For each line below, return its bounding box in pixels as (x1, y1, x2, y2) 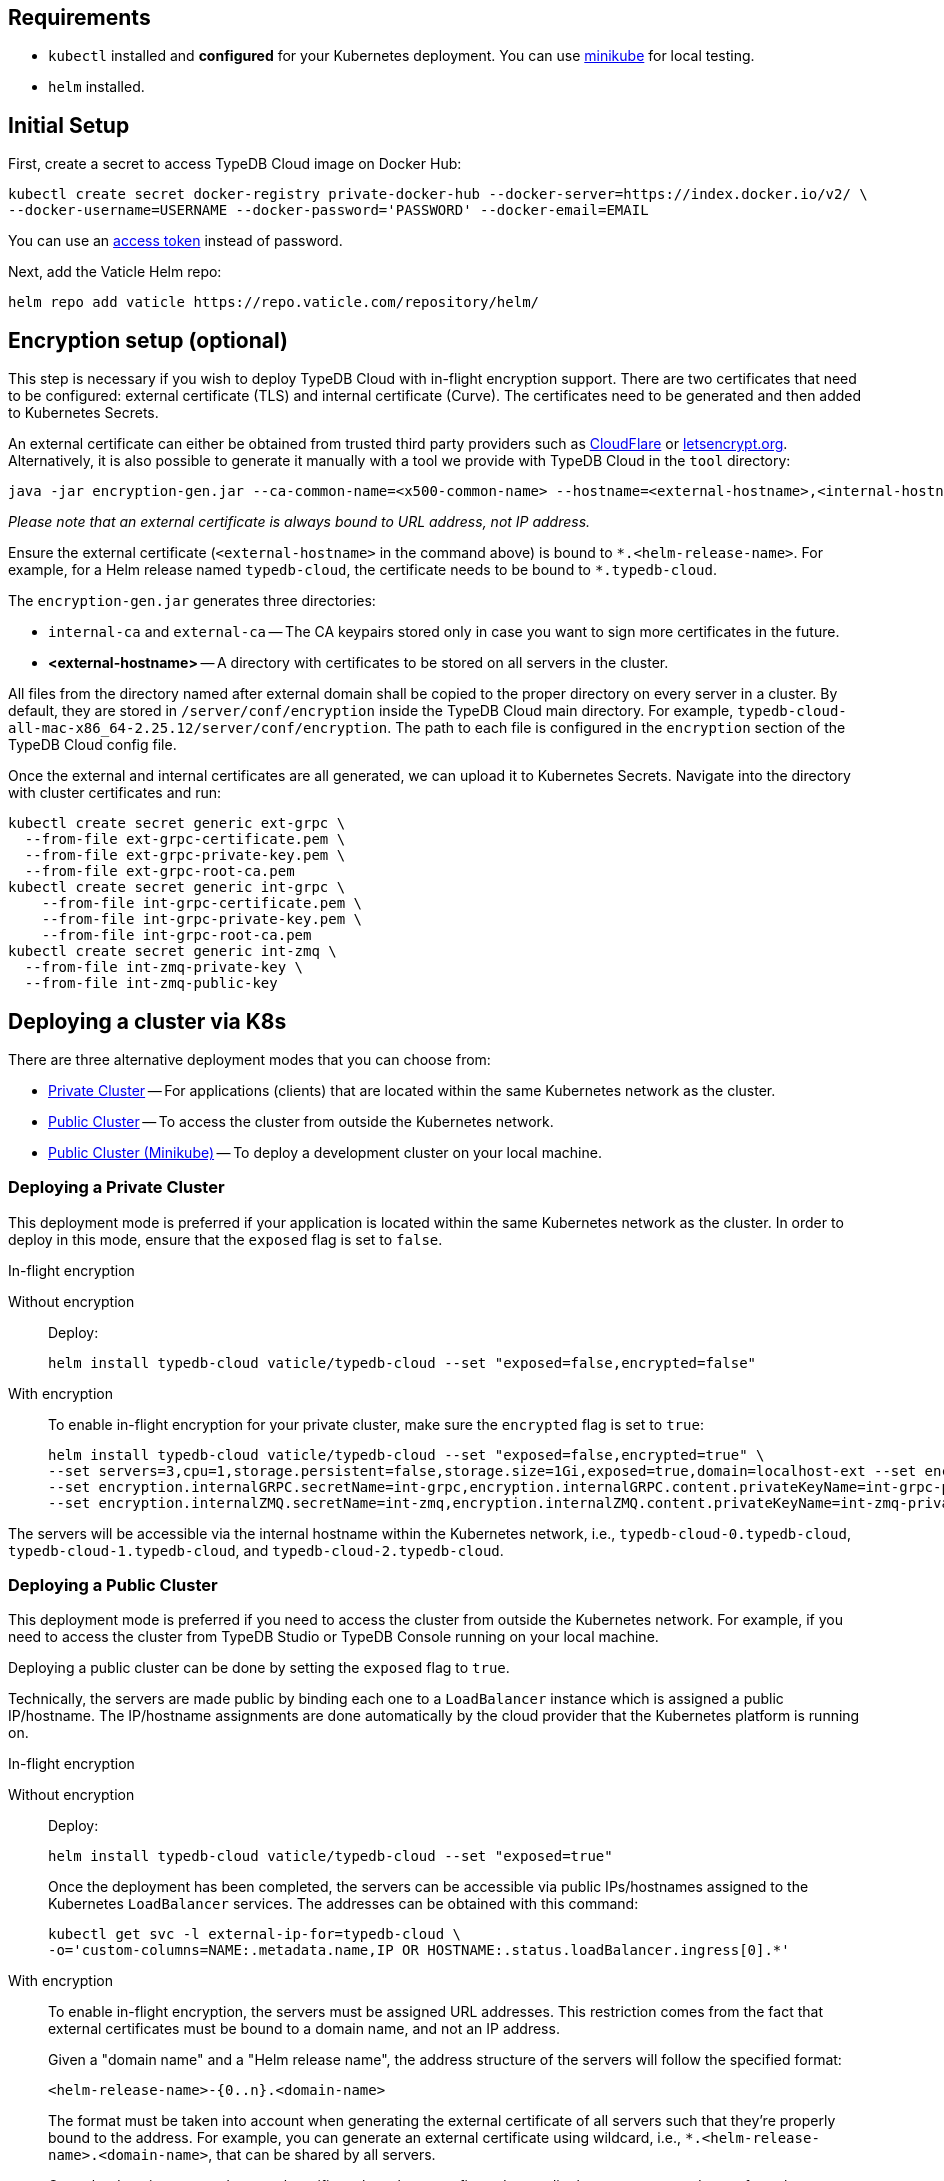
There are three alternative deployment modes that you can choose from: (8, 1050, 491, 1068)
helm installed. (48, 78, 145, 96)
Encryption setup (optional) (8, 327, 288, 353)
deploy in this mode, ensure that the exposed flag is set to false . (8, 1230, 443, 1248)
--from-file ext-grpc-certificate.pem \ (24, 831, 346, 848)
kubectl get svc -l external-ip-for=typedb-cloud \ (48, 1926, 462, 1943)
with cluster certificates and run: (8, 784, 222, 802)
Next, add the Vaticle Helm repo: (8, 263, 222, 281)
